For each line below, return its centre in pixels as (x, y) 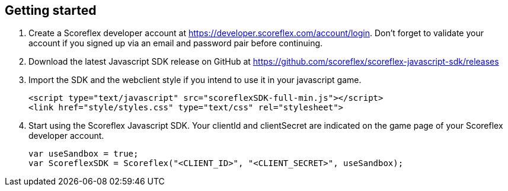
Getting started (51, 10)
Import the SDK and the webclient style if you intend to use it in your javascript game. (195, 80)
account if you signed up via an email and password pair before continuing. (176, 43)
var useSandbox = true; (84, 154)
